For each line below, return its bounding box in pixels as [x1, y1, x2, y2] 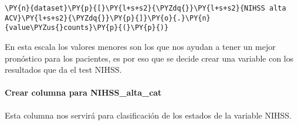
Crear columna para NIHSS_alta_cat [5, 86, 162, 99]
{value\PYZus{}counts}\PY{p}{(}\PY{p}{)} [5, 23, 169, 32]
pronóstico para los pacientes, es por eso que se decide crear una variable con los [5, 52, 294, 64]
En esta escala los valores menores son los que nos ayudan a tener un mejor [5, 40, 276, 52]
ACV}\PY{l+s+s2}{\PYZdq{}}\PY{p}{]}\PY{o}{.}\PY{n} [5, 13, 211, 22]
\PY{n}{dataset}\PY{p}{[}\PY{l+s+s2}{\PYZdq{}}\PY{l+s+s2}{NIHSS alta [5, 4, 286, 12]
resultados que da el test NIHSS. [5, 63, 122, 76]
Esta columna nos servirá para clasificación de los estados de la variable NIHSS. [5, 109, 292, 121]
